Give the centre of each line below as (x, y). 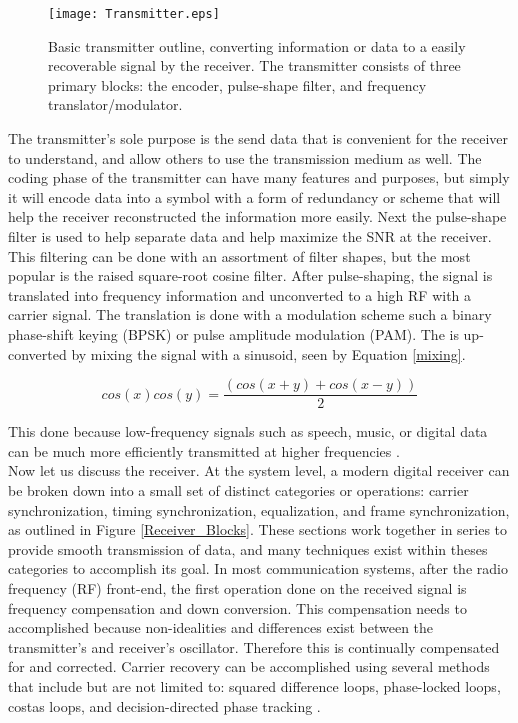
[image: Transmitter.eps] (134, 14)
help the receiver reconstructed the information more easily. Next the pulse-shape (257, 216)
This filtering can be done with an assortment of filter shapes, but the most (239, 255)
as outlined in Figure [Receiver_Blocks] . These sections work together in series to (258, 529)
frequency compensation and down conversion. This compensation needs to (237, 607)
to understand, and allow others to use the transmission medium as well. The (245, 157)
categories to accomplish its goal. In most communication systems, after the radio (258, 568)
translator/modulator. (115, 104)
